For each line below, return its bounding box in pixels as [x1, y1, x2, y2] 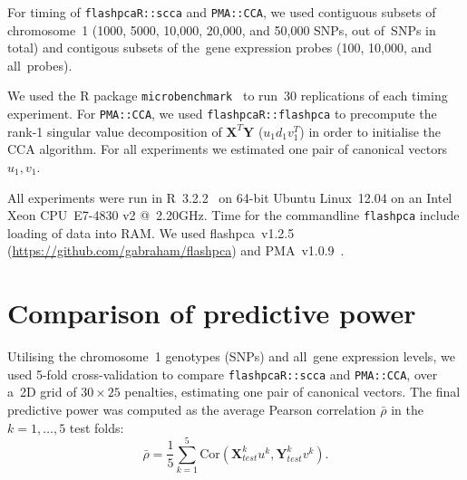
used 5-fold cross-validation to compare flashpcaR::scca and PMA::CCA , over [7, 364, 438, 383]
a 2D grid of [7, 382, 77, 401]
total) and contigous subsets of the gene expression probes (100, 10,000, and [7, 38, 433, 57]
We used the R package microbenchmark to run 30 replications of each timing [7, 86, 448, 105]
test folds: [69, 418, 124, 437]
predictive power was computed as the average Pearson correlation [7, 399, 376, 418]
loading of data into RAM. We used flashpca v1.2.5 [7, 223, 295, 242]
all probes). [7, 55, 73, 74]
